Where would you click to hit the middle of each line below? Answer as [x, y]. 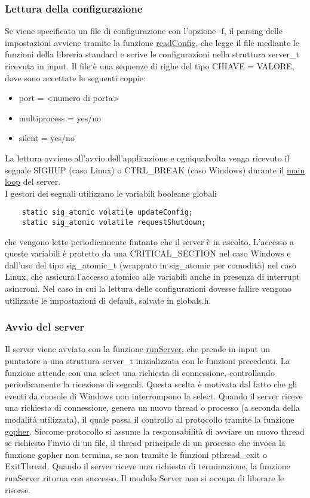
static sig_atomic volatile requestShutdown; [114, 222]
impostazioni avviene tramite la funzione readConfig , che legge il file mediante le [152, 42]
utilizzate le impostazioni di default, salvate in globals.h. [108, 300]
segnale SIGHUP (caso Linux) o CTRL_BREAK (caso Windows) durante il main [155, 169]
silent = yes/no [47, 138]
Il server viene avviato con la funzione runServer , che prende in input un [138, 349]
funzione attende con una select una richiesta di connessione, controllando [140, 372]
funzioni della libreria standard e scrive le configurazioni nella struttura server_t [152, 54]
